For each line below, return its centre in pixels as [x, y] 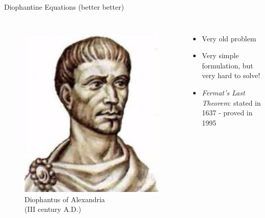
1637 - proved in [227, 113]
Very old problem [229, 38]
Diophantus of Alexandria [65, 199]
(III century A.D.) [53, 209]
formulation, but [228, 65]
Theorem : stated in [231, 102]
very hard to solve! [231, 75]
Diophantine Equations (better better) [64, 7]
